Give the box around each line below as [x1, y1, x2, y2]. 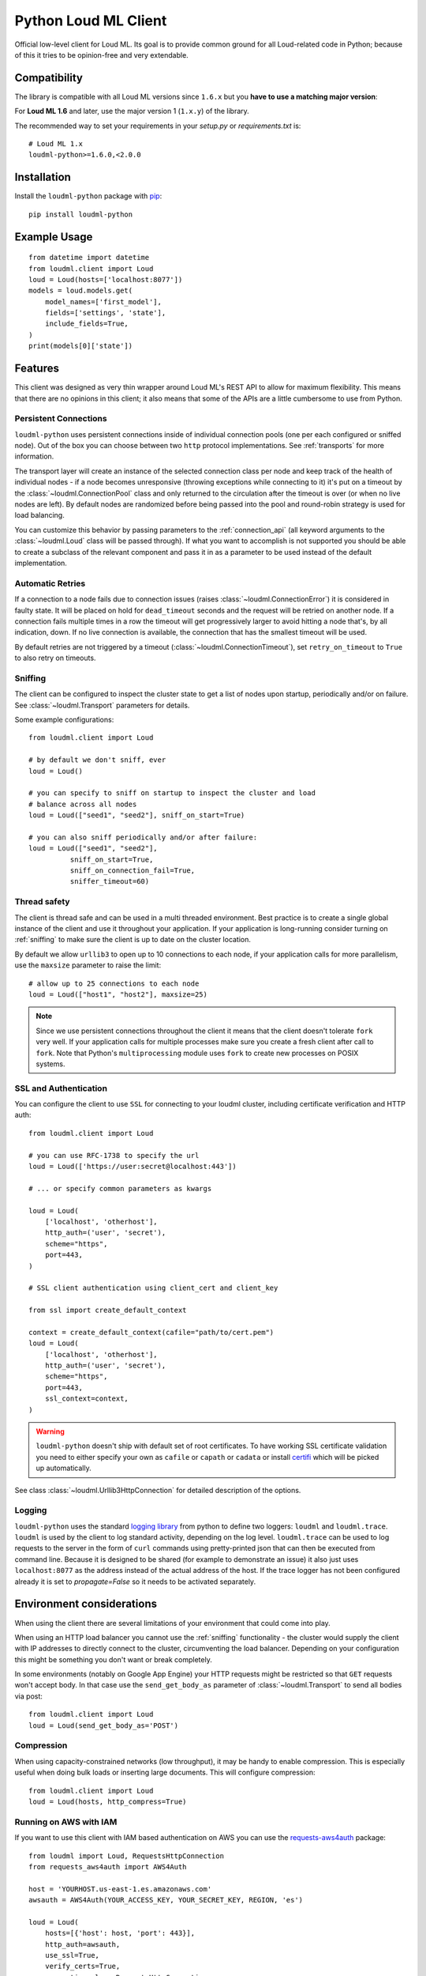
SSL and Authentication [14, 1083, 108, 1094]
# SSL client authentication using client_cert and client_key [28, 1284, 278, 1292]
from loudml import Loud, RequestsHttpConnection [28, 1851, 225, 1861]
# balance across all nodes [28, 799, 137, 809]
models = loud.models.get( [28, 286, 133, 296]
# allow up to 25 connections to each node [28, 979, 200, 988]
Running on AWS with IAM [14, 1816, 118, 1827]
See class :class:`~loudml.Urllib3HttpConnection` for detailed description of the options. [14, 1485, 301, 1495]
